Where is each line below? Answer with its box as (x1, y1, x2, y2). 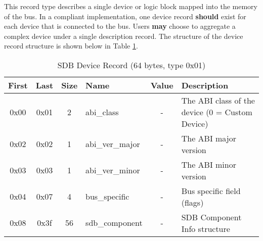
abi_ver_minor (85, 164, 140, 176)
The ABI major (181, 132, 236, 144)
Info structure (181, 222, 230, 234)
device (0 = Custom (181, 106, 252, 118)
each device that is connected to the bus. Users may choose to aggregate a (4, 21, 236, 31)
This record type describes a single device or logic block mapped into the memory (4, 1, 257, 11)
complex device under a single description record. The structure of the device (4, 30, 243, 41)
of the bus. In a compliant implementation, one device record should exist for (4, 11, 246, 21)
